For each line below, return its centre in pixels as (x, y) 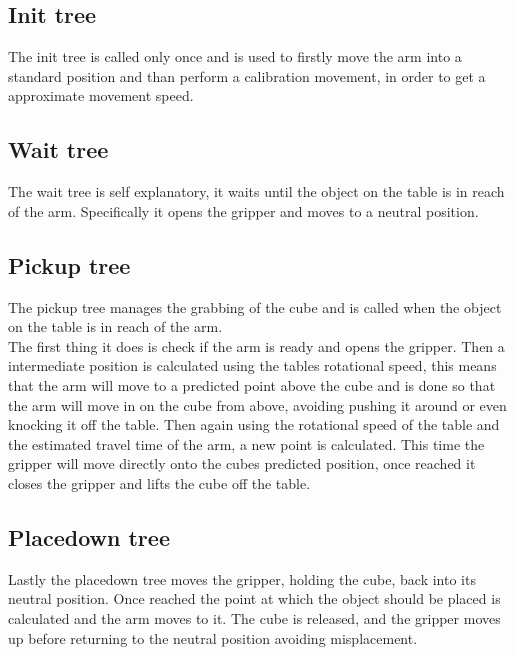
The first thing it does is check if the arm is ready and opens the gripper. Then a (256, 345)
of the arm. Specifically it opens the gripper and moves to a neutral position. (243, 210)
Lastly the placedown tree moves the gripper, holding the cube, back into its (242, 578)
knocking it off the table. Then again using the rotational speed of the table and (254, 424)
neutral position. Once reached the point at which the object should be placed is (254, 598)
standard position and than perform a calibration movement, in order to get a (247, 75)
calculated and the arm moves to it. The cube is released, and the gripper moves (254, 617)
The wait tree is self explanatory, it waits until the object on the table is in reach (256, 191)
